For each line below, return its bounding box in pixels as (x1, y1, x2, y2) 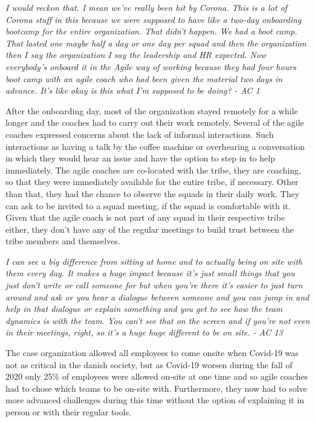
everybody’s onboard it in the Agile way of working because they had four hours (5, 60, 296, 73)
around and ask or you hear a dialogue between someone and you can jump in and (5, 290, 310, 303)
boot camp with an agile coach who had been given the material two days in (5, 72, 283, 85)
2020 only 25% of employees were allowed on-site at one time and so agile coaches (5, 370, 308, 383)
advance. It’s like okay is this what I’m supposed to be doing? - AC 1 (5, 84, 260, 97)
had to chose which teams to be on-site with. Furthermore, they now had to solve (5, 381, 307, 394)
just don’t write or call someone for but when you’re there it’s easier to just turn (5, 279, 303, 291)
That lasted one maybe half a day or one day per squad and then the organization (5, 36, 307, 49)
